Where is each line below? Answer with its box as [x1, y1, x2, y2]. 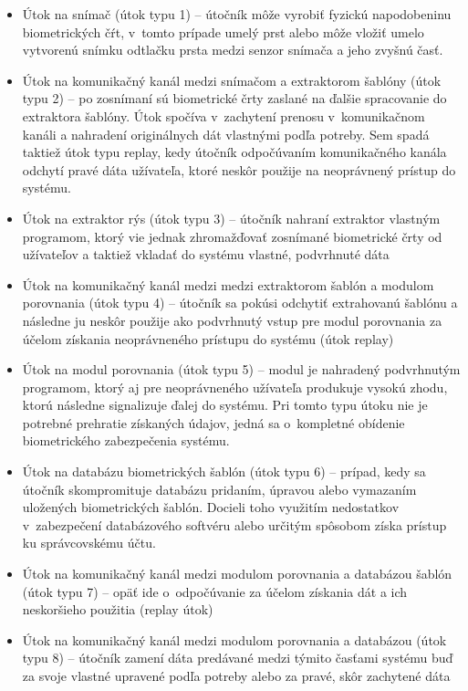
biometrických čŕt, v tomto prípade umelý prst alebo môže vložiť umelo [22, 22, 424, 41]
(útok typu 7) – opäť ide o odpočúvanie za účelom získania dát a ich [22, 581, 408, 601]
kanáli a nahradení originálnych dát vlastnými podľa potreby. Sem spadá [22, 124, 430, 143]
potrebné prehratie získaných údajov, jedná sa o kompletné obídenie [22, 413, 405, 432]
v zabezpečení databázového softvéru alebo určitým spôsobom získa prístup [22, 515, 447, 534]
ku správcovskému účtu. [22, 533, 156, 552]
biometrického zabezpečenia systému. [22, 431, 230, 450]
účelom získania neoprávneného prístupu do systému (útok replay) [22, 329, 394, 348]
